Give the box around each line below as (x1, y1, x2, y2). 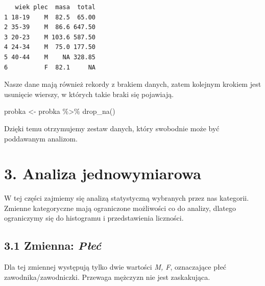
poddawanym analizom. (4, 133, 78, 144)
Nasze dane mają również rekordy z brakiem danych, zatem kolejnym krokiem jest (4, 79, 261, 89)
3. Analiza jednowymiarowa (4, 163, 201, 184)
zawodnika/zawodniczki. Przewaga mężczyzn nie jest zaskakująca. (4, 271, 210, 282)
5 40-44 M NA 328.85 (4, 53, 95, 61)
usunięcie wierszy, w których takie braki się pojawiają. (4, 88, 174, 99)
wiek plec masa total (15, 4, 95, 11)
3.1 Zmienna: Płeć (4, 237, 101, 253)
